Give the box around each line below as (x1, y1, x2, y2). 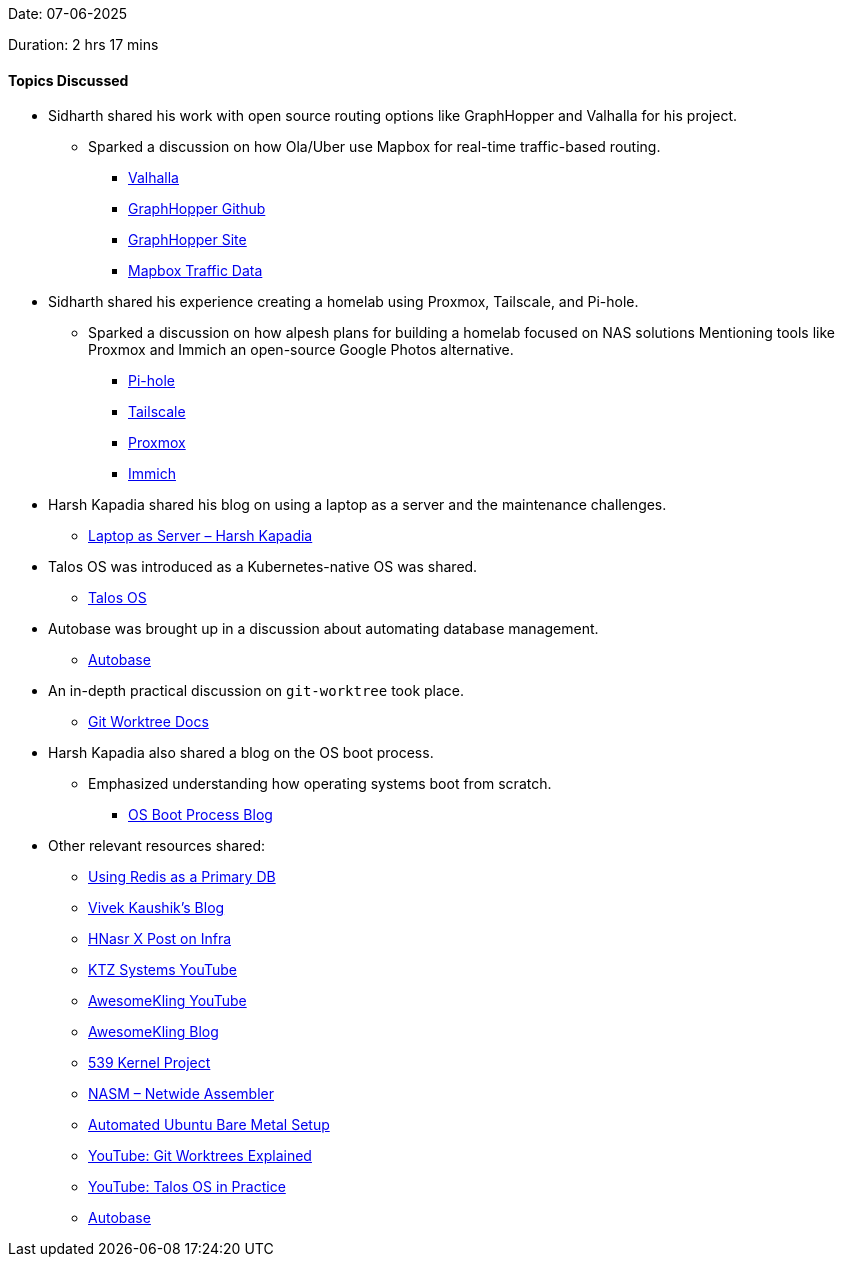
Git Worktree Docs (88, 713, 209, 731)
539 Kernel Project (88, 1054, 211, 1072)
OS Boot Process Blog (128, 806, 273, 824)
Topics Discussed (8, 71, 129, 89)
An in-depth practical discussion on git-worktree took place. (48, 682, 465, 700)
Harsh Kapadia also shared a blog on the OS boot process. (48, 744, 434, 762)
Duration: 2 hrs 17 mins (8, 36, 159, 53)
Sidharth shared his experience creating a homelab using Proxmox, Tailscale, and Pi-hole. (48, 293, 639, 311)
